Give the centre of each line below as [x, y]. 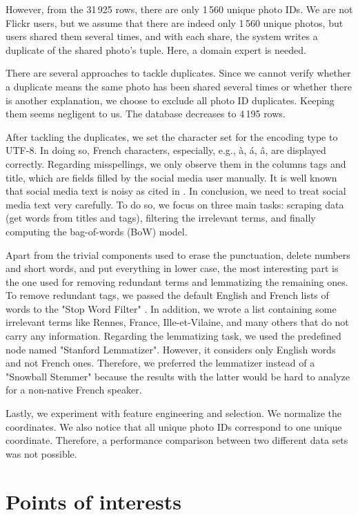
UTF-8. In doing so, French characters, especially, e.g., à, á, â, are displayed [166, 150]
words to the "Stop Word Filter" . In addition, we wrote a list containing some [171, 308]
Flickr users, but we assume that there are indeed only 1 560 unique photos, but [175, 22]
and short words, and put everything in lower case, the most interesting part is [172, 268]
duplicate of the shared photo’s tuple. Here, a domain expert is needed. [156, 49]
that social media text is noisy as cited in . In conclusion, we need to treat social [176, 191]
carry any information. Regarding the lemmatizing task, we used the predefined [173, 336]
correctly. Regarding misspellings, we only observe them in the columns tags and [176, 163]
